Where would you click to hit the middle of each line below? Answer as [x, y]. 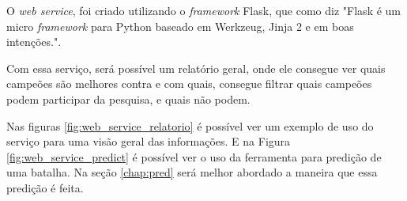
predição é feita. [45, 187]
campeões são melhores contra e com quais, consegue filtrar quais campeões [189, 83]
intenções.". [34, 42]
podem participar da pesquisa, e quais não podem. [128, 99]
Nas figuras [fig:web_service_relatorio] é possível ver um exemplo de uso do [190, 125]
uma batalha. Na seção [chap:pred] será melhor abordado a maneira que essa [192, 172]
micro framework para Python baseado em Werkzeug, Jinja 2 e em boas [180, 26]
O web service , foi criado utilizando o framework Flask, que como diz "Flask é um [204, 10]
